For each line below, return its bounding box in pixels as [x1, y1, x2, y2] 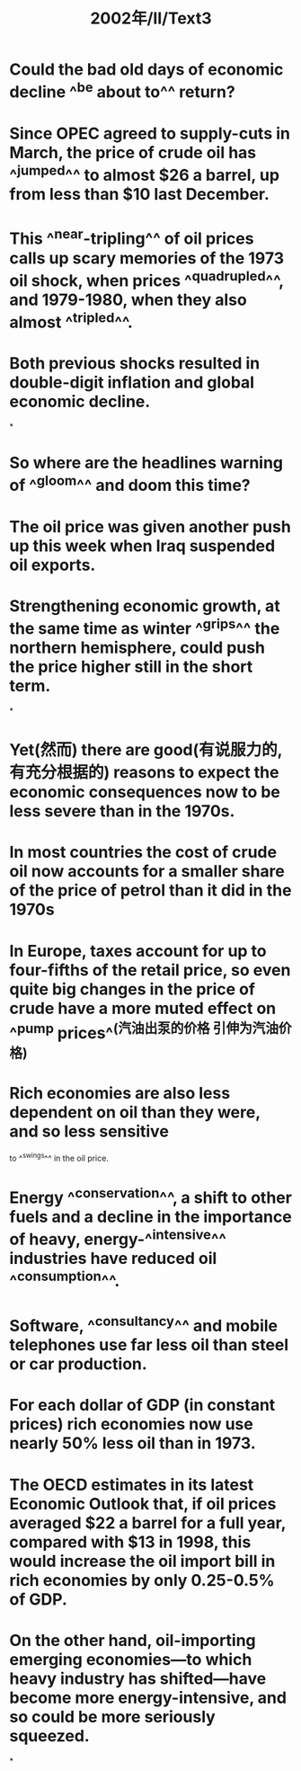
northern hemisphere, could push [9, 637, 266, 658]
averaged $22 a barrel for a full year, [9, 1512, 286, 1533]
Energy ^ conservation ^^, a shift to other [9, 1184, 292, 1208]
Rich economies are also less [9, 1083, 231, 1104]
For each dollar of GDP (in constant [9, 1395, 276, 1416]
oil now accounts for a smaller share [9, 861, 286, 882]
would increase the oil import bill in [9, 1551, 276, 1571]
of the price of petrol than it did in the [9, 880, 292, 901]
